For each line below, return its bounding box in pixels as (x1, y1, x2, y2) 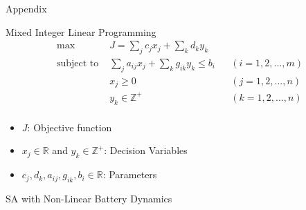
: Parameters (102, 167, 157, 182)
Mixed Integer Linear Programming (6, 24, 156, 39)
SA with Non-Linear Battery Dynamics (6, 191, 172, 205)
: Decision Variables (104, 143, 188, 157)
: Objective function (27, 120, 112, 134)
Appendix (6, 1, 47, 15)
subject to (56, 59, 99, 69)
